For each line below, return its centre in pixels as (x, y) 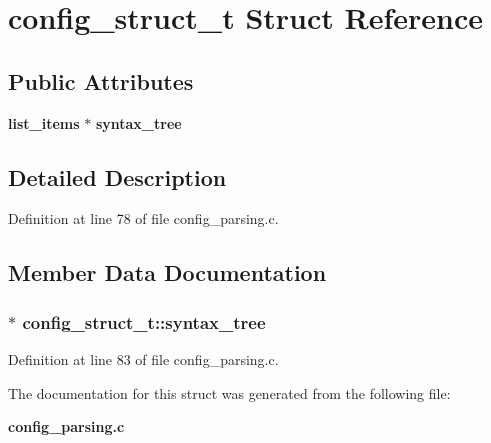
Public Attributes (101, 80)
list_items (44, 122)
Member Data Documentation (167, 272)
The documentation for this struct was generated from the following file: (229, 392)
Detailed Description (117, 176)
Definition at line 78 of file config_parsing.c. (143, 218)
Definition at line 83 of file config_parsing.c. (143, 358)
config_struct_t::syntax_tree (144, 321)
